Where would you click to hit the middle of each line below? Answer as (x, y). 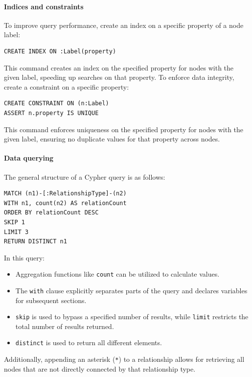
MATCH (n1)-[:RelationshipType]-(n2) (65, 194)
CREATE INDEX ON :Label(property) (60, 51)
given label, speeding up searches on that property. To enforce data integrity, (119, 77)
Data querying (29, 158)
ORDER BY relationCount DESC (51, 213)
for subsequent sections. (51, 300)
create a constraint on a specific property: (67, 86)
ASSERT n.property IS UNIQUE (51, 113)
